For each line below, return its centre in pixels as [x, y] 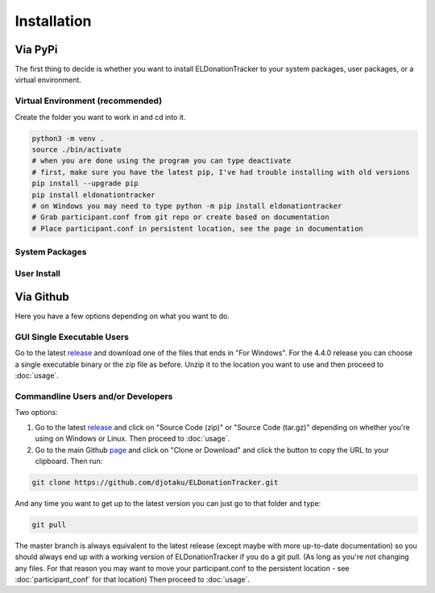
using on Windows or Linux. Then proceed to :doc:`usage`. [133, 438]
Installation [53, 21]
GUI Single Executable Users [72, 337]
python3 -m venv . [68, 138]
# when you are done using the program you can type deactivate [162, 161]
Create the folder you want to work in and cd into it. [100, 117]
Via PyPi [36, 50]
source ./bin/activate [77, 149]
